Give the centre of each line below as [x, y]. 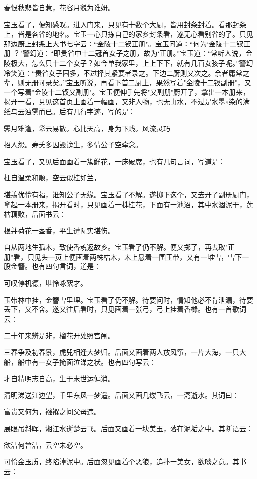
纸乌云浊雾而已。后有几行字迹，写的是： [70, 111]
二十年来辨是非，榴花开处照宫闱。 [59, 335]
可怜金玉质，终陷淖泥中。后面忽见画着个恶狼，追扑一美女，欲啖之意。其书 [125, 461]
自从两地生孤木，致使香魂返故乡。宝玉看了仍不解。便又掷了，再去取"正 [120, 247]
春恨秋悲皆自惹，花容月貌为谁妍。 [59, 7]
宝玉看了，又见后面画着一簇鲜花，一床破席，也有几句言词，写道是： [115, 161]
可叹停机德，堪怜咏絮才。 [45, 283]
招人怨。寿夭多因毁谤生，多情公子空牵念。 [73, 145]
